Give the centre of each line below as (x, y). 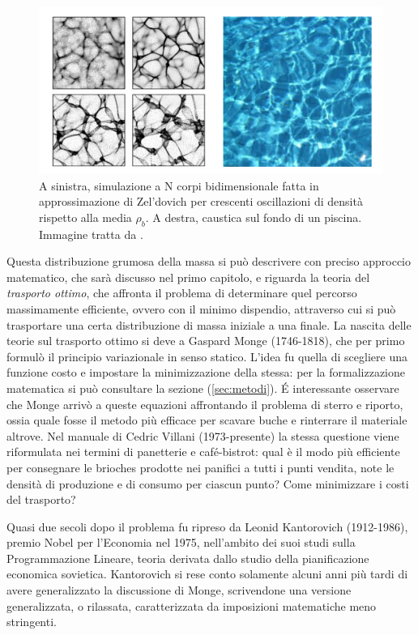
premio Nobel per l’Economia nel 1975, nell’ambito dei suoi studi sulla (181, 542)
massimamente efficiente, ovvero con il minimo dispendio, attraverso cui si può (201, 308)
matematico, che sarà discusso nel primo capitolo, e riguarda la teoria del (188, 277)
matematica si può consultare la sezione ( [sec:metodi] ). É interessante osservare (203, 388)
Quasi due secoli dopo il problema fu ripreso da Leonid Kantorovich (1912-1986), (207, 526)
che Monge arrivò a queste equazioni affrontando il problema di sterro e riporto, (205, 404)
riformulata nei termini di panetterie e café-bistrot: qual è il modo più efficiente (203, 452)
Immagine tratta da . (91, 234)
